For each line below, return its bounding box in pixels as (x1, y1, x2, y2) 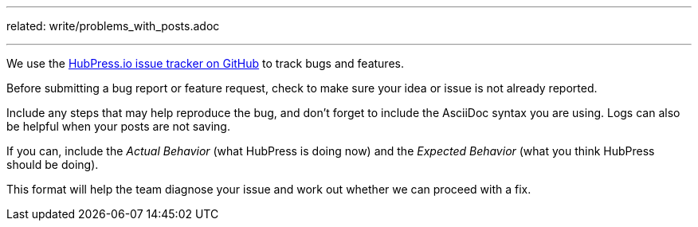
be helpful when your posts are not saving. (6, 119, 230, 133)
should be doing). (6, 158, 99, 171)
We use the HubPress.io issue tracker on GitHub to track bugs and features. (6, 57, 404, 70)
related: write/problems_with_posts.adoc (6, 19, 220, 33)
